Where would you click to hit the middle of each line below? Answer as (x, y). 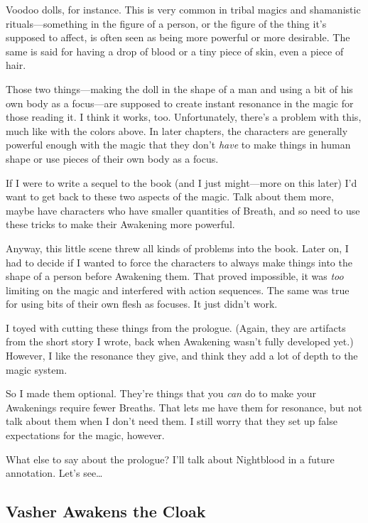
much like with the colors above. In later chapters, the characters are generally (177, 130)
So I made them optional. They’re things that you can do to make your (161, 393)
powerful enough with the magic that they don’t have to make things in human (178, 145)
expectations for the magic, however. (85, 435)
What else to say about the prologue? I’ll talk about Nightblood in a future (170, 459)
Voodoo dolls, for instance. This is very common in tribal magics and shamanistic (183, 9)
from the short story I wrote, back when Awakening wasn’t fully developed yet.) (180, 341)
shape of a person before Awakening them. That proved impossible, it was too (175, 276)
